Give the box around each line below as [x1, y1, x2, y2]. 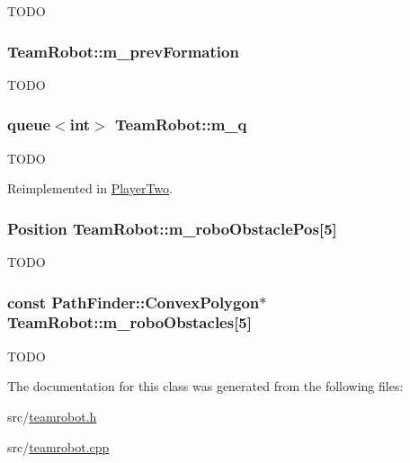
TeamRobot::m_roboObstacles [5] [7, 311, 253, 334]
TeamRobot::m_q [115, 113, 247, 136]
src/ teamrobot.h [7, 406, 97, 425]
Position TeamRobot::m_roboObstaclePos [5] [7, 217, 337, 239]
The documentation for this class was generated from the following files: [7, 377, 404, 396]
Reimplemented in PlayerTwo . [7, 179, 173, 198]
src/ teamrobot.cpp [7, 437, 110, 456]
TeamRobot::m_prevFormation [7, 40, 239, 62]
